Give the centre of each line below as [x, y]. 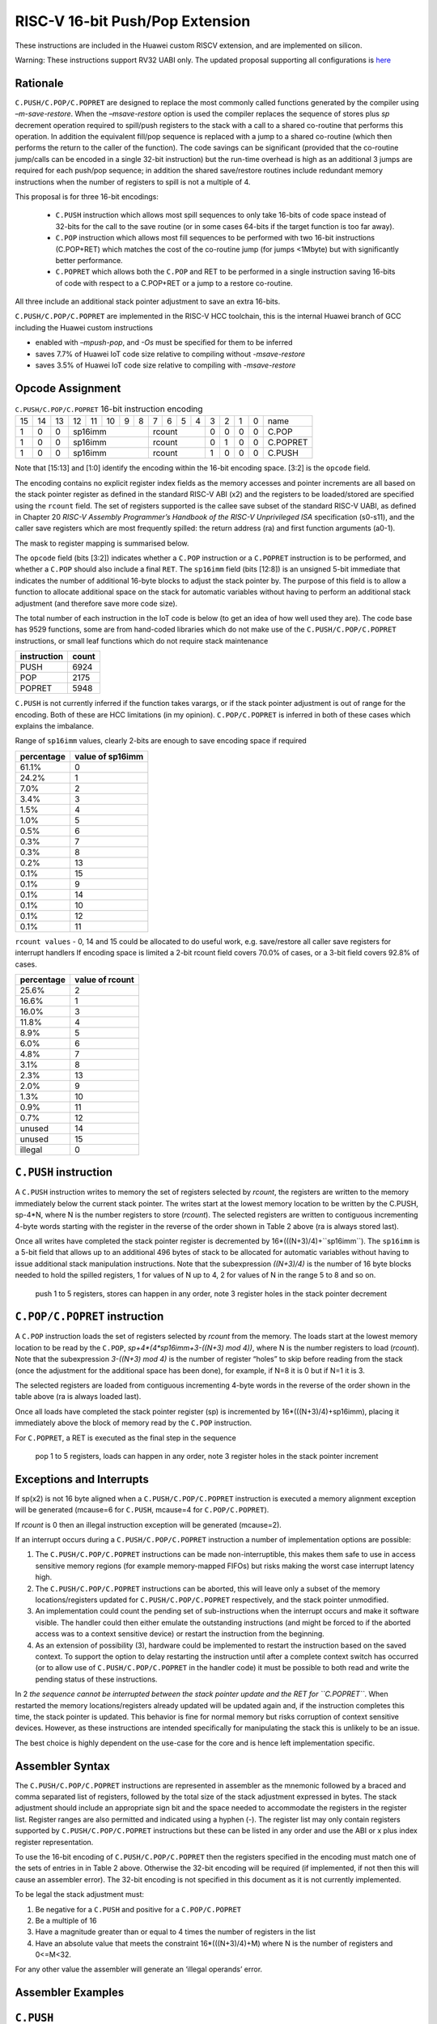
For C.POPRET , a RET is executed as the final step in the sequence [125, 1438]
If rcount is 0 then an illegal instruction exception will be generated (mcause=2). [148, 1524]
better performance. [89, 260]
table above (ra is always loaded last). [78, 1397]
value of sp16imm [109, 756]
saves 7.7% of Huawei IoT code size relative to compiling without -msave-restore [170, 354]
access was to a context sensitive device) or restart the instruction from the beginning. [180, 1634]
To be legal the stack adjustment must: [80, 1894]
